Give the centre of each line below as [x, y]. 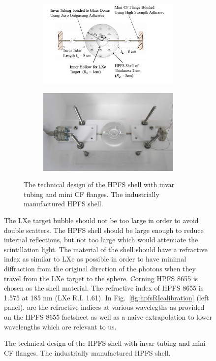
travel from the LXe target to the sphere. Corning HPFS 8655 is [101, 278]
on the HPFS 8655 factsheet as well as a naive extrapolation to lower [108, 316]
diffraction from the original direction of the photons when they [100, 268]
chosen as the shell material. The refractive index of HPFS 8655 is [104, 288]
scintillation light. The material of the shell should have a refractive [106, 249]
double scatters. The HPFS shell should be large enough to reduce [104, 230]
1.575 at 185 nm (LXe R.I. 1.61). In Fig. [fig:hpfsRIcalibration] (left [107, 297]
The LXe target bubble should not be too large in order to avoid [101, 220]
